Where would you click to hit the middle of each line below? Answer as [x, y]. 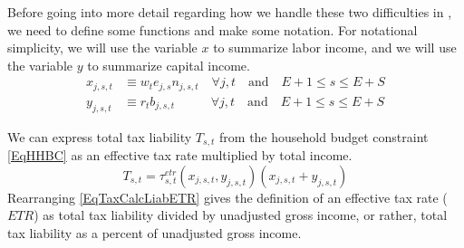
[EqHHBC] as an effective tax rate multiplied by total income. [180, 155]
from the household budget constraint [324, 136]
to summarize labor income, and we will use [335, 48]
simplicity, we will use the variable [102, 48]
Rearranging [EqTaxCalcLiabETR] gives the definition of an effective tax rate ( [227, 197]
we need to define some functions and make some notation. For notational [213, 29]
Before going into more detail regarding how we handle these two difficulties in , [230, 12]
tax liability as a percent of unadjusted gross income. [155, 232]
